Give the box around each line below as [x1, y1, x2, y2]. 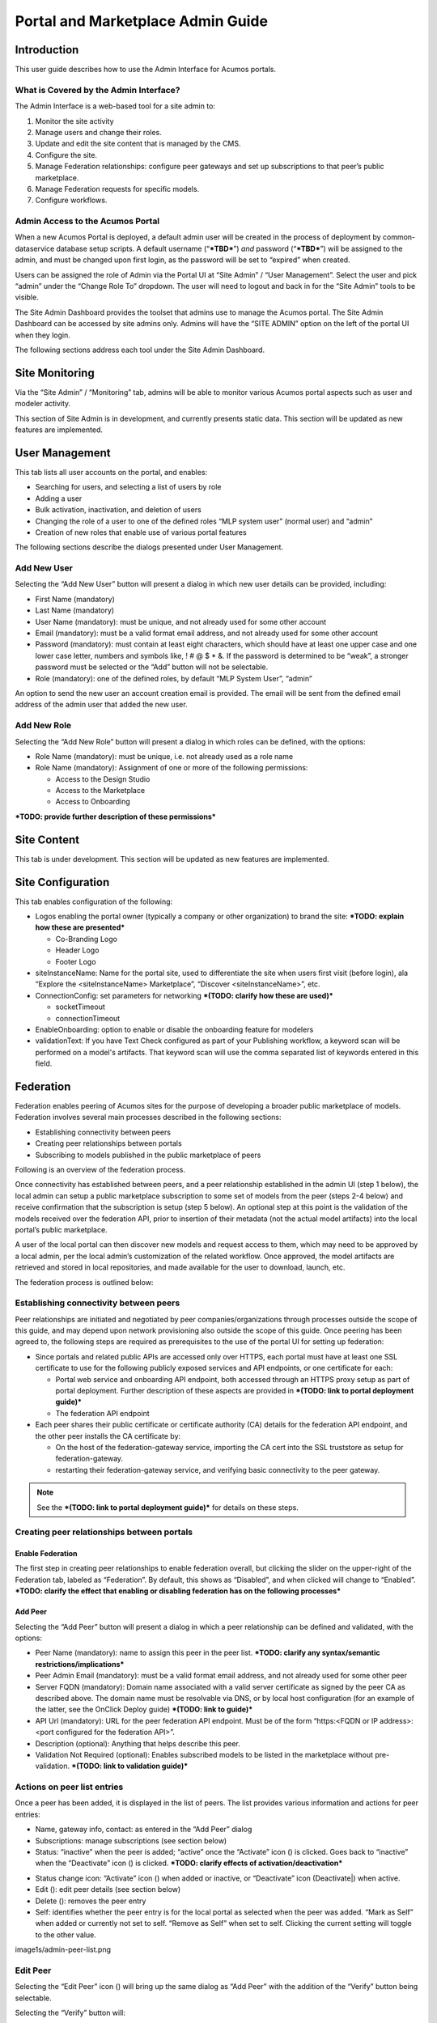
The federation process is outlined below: [15, 1277, 154, 1287]
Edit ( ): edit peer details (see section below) [35, 1885, 181, 1894]
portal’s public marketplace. [15, 1224, 108, 1234]
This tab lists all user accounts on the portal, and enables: [15, 467, 208, 477]
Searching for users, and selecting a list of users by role [35, 482, 222, 492]
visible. [15, 292, 40, 303]
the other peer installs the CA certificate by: [35, 1431, 181, 1440]
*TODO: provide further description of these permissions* [15, 812, 216, 821]
